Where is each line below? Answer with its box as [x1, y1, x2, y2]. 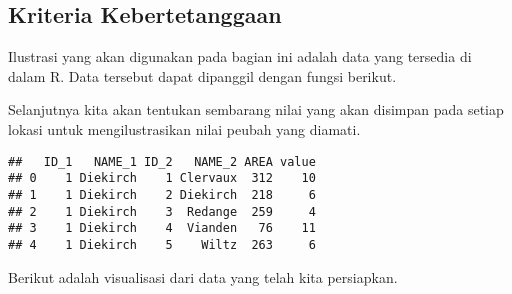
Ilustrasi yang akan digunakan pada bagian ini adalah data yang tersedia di [8, 46, 472, 67]
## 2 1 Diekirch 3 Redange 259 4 [8, 204, 316, 219]
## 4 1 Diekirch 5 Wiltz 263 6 [8, 237, 316, 252]
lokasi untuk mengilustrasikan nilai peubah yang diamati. [8, 118, 361, 139]
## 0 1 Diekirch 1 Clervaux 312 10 [8, 171, 316, 186]
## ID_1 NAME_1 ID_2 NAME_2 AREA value [8, 154, 316, 169]
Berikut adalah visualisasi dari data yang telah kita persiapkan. [8, 266, 398, 287]
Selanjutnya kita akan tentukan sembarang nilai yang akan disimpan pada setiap [8, 99, 504, 120]
